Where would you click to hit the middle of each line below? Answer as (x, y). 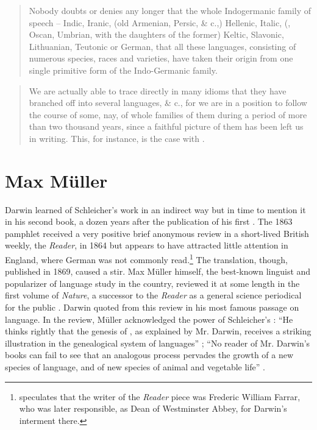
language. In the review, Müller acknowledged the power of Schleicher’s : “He (149, 319)
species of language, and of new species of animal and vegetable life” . (135, 367)
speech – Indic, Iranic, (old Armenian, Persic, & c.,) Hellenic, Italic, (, (160, 22)
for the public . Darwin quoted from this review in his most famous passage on (152, 307)
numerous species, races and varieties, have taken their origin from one (161, 58)
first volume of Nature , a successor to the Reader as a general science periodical (153, 295)
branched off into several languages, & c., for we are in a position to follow (168, 103)
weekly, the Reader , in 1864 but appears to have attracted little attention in (147, 245)
